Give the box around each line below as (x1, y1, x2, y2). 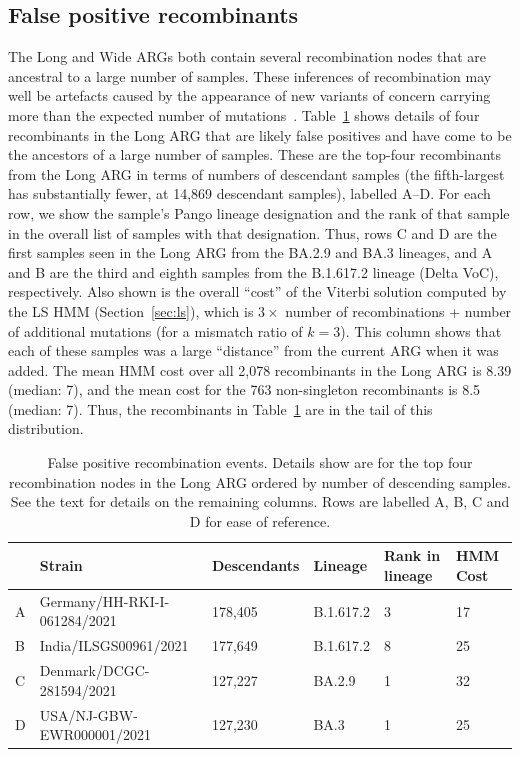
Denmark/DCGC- (39, 660, 150, 681)
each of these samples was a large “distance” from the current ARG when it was (8, 340, 499, 361)
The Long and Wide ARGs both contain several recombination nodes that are (8, 46, 487, 67)
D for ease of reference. (189, 510, 331, 531)
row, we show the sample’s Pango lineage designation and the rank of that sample (8, 202, 510, 223)
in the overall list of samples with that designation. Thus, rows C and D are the (8, 222, 497, 243)
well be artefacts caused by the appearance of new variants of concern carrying (8, 85, 491, 106)
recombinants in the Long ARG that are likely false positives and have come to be (8, 124, 512, 145)
